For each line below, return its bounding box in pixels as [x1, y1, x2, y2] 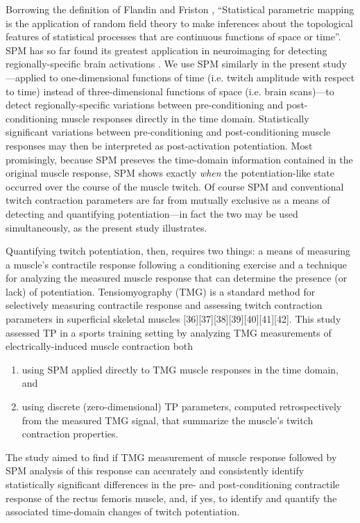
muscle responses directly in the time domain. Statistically [61, 111, 309, 125]
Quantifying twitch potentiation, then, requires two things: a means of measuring [6, 243, 351, 258]
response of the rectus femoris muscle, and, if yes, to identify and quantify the [6, 490, 337, 505]
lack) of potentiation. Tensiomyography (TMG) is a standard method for [6, 284, 316, 298]
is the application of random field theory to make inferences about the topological [6, 15, 353, 30]
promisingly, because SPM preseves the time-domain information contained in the [6, 152, 353, 166]
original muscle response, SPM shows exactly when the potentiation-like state [6, 166, 335, 180]
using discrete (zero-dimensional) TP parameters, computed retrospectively [22, 399, 342, 414]
